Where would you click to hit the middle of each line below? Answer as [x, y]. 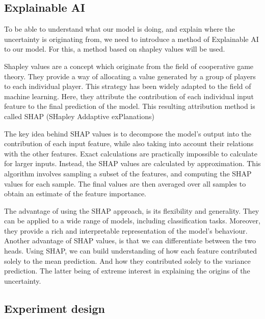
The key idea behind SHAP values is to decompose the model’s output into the [128, 133]
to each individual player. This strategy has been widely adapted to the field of [128, 86]
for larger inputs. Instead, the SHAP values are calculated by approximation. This [132, 163]
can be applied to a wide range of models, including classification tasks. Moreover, [132, 221]
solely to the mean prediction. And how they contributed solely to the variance [127, 260]
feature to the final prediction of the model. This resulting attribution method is [130, 106]
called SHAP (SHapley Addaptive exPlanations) [79, 116]
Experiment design [55, 308]
